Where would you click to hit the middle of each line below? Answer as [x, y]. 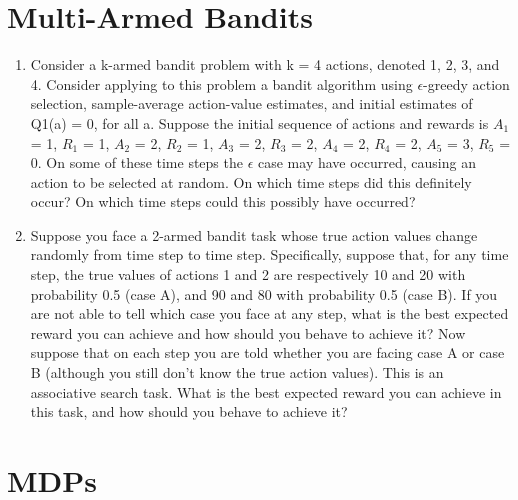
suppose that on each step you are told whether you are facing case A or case [267, 352]
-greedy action [466, 83]
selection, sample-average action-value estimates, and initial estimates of [251, 103]
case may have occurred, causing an [367, 162]
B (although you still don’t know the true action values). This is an [237, 372]
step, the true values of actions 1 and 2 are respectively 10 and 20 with [248, 274]
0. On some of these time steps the [136, 162]
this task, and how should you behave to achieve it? [189, 411]
